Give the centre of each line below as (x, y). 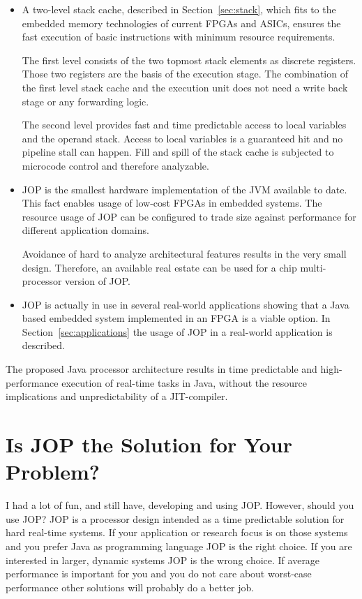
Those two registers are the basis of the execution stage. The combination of (185, 74)
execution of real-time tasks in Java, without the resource (184, 382)
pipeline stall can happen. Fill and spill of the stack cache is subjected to (178, 152)
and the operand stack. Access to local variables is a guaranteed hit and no (182, 138)
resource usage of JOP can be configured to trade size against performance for (189, 216)
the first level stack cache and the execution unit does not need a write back (185, 87)
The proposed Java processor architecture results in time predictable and (161, 369)
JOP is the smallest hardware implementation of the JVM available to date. (184, 189)
